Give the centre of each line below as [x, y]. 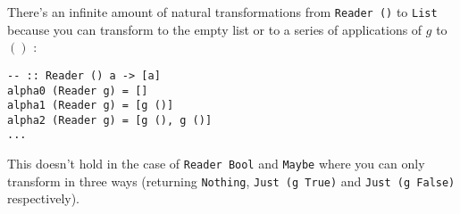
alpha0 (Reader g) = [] [78, 91]
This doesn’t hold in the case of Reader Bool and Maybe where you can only [216, 164]
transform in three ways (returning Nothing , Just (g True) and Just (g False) [231, 181]
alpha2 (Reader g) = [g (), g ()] [110, 120]
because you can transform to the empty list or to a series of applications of [215, 29]
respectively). [44, 198]
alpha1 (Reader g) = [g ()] [91, 106]
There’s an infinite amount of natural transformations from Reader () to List [222, 12]
